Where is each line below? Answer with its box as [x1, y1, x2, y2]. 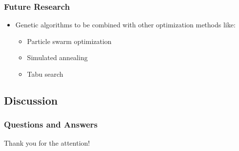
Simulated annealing [27, 52, 88, 63]
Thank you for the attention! [4, 137, 90, 148]
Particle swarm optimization [27, 36, 112, 46]
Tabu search [27, 69, 63, 79]
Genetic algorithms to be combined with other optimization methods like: [15, 20, 236, 30]
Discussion [4, 92, 58, 108]
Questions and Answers [4, 118, 98, 130]
